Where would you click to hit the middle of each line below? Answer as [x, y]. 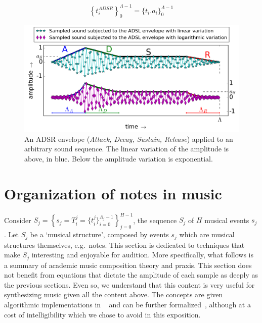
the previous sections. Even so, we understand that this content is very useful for [129, 284]
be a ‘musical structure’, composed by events [99, 234]
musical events [227, 220]
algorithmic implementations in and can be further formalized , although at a [127, 304]
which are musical [207, 234]
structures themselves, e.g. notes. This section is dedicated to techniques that [124, 245]
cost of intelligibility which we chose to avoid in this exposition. [102, 314]
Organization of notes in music [113, 193]
